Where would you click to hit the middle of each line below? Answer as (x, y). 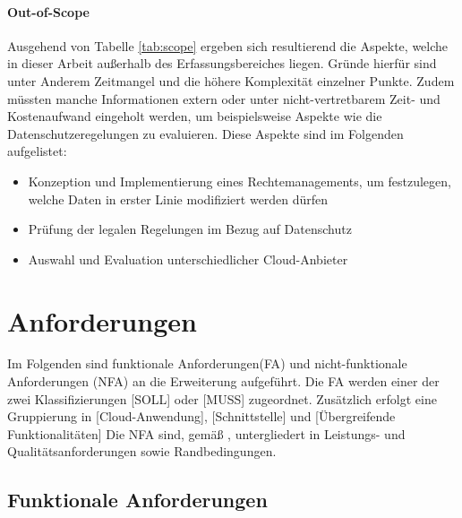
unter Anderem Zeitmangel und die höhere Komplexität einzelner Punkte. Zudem (231, 80)
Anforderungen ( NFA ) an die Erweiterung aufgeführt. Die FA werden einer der (223, 381)
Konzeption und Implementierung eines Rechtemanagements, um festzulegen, (240, 181)
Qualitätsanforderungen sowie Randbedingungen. (142, 451)
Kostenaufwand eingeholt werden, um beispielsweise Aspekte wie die (195, 116)
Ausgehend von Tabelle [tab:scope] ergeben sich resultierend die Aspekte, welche (228, 45)
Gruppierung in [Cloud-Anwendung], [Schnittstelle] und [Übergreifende (201, 416)
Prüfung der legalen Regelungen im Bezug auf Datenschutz (190, 229)
